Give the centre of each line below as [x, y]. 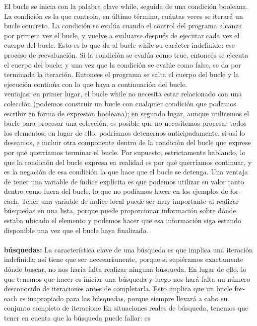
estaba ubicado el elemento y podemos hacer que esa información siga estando [123, 220]
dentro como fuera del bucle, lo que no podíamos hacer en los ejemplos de [116, 191]
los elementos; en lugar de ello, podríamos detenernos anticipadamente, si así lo [125, 132]
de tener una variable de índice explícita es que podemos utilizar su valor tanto [124, 181]
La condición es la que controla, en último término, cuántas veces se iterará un [124, 16]
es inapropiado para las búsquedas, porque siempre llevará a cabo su [124, 298]
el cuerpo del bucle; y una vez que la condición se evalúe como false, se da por [123, 64]
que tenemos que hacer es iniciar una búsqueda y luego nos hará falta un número [127, 279]
